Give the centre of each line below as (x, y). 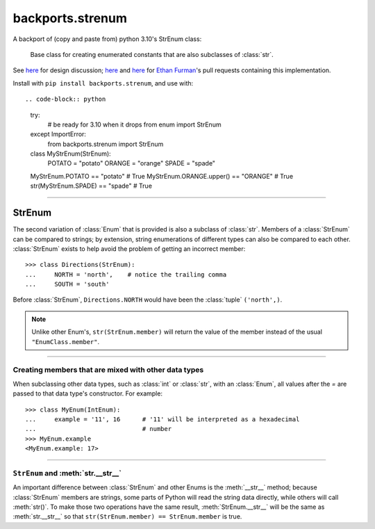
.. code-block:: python (66, 99)
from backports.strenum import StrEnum (106, 144)
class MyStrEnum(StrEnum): (70, 154)
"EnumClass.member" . (66, 341)
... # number (99, 429)
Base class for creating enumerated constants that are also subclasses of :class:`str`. (152, 54)
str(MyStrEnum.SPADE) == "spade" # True (91, 186)
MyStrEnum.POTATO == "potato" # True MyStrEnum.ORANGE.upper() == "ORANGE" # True (162, 176)
